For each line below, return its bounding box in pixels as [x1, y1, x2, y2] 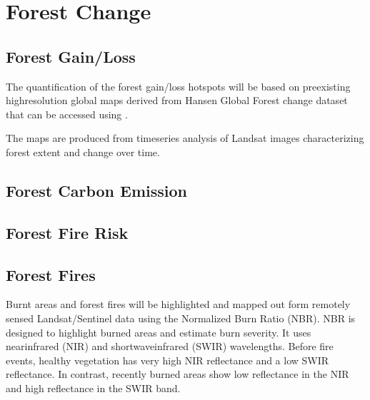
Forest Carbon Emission [6, 179, 187, 201]
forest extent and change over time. [6, 144, 160, 159]
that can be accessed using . [6, 106, 128, 121]
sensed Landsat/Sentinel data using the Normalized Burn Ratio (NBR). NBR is [6, 310, 356, 325]
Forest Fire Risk [6, 221, 129, 243]
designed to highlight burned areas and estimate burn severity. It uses [6, 324, 311, 339]
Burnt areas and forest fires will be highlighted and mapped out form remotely [6, 297, 351, 312]
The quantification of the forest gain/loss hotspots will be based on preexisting [6, 78, 351, 93]
